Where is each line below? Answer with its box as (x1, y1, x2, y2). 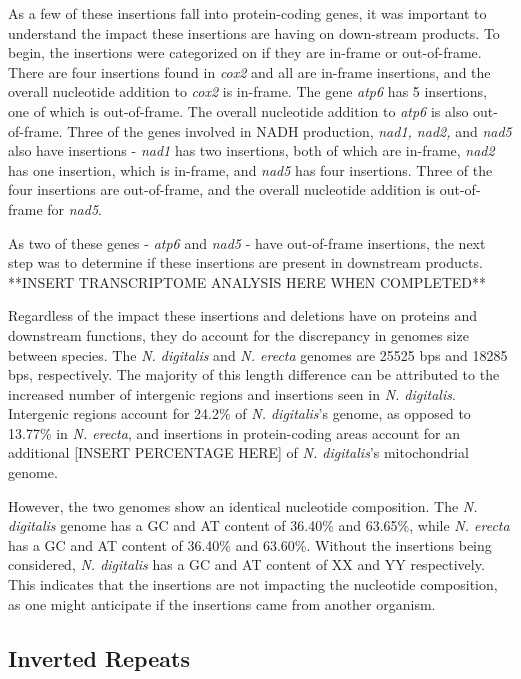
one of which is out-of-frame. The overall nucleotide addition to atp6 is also (8, 100, 469, 121)
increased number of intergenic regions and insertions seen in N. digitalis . (8, 383, 456, 404)
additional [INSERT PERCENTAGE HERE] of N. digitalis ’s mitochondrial (8, 442, 469, 463)
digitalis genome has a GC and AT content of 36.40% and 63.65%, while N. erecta (8, 515, 510, 536)
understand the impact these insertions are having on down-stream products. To (8, 22, 500, 43)
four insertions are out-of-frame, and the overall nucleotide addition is (8, 179, 436, 200)
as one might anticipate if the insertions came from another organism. (8, 593, 436, 614)
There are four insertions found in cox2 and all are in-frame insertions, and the (8, 61, 491, 82)
